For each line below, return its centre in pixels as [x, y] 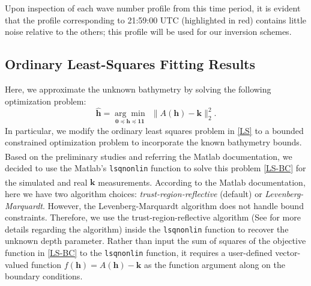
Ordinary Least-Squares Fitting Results [130, 64]
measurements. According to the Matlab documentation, [202, 182]
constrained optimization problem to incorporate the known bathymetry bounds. [153, 142]
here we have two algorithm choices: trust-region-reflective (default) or [134, 193]
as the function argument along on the [214, 264]
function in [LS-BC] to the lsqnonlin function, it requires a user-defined [139, 252]
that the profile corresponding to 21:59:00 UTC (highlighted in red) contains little [156, 20]
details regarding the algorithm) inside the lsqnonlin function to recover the [147, 229]
